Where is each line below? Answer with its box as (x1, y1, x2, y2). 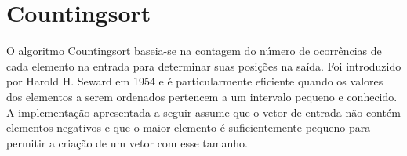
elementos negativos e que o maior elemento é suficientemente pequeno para (6, 119, 371, 136)
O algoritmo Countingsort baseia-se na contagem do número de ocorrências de (6, 42, 382, 59)
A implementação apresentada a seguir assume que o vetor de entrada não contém (6, 103, 401, 120)
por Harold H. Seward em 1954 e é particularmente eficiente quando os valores (6, 73, 383, 89)
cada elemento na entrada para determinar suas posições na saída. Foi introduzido (6, 57, 402, 74)
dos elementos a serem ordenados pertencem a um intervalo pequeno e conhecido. (6, 88, 398, 104)
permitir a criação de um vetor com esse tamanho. (6, 134, 248, 151)
